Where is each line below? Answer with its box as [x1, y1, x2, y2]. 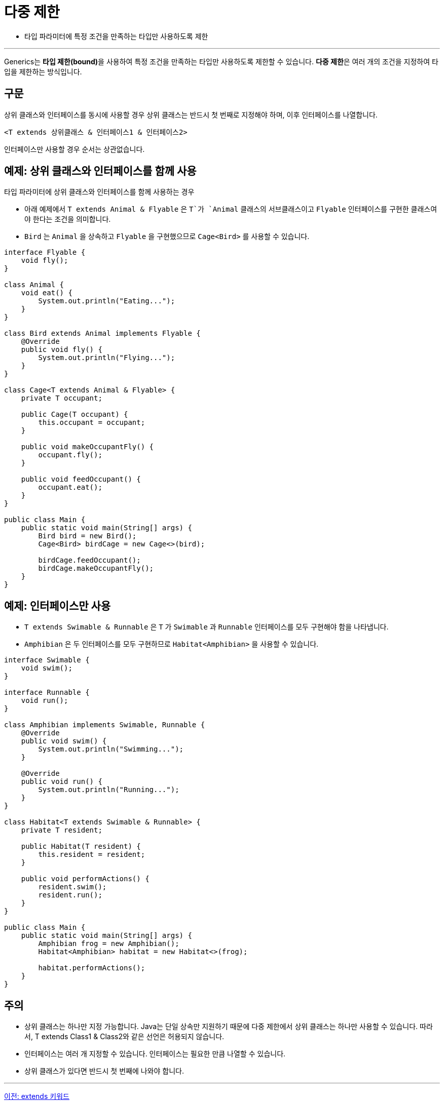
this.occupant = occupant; [38, 418, 145, 427]
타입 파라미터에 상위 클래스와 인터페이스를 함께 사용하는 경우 [4, 187, 195, 196]
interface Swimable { [4, 656, 90, 664]
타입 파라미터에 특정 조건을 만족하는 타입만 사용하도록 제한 [24, 31, 208, 41]
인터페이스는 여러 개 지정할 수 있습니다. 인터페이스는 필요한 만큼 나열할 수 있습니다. [24, 1049, 286, 1058]
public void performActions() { [21, 875, 150, 883]
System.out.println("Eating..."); [38, 297, 175, 305]
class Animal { [4, 281, 64, 289]
